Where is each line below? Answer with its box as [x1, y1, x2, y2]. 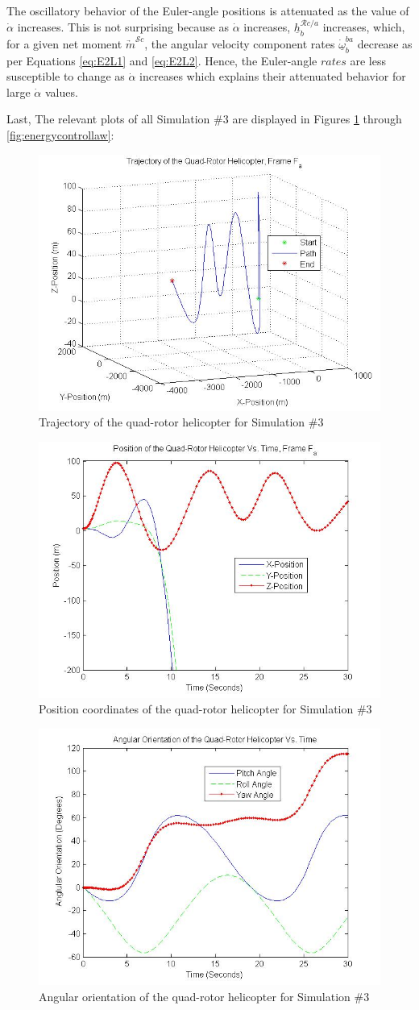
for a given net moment [6, 35, 122, 52]
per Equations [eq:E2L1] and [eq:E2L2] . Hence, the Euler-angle [6, 52, 317, 69]
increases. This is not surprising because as [17, 18, 230, 35]
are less [350, 52, 386, 69]
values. [44, 83, 78, 100]
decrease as [357, 35, 413, 52]
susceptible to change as [6, 68, 125, 85]
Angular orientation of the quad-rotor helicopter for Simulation [39, 987, 351, 1004]
